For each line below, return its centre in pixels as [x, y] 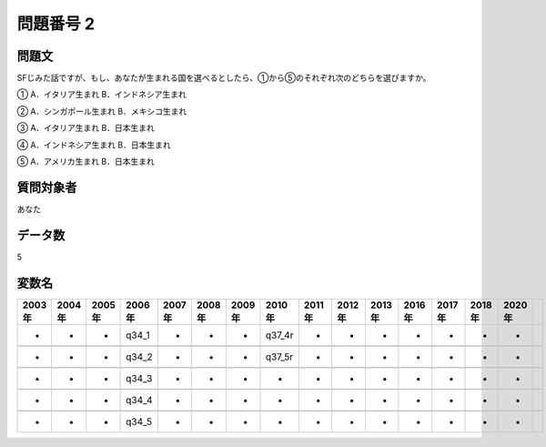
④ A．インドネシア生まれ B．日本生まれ [94, 145]
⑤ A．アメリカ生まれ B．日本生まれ [86, 162]
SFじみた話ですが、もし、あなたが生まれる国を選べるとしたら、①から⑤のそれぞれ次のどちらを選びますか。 [224, 78]
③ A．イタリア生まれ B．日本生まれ [86, 128]
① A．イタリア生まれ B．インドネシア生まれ [101, 95]
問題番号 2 [56, 24]
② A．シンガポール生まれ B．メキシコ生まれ [102, 111]
